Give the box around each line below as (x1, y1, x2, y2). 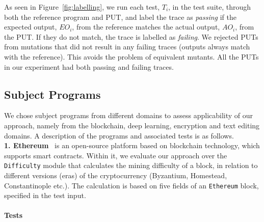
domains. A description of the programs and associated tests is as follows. (4, 130, 234, 141)
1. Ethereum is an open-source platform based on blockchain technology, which (4, 140, 260, 151)
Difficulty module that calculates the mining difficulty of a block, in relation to (4, 160, 258, 171)
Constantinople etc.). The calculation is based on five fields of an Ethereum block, (4, 180, 259, 190)
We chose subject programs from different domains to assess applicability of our (4, 110, 253, 121)
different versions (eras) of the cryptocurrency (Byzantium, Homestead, (4, 170, 227, 180)
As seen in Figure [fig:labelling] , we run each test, (4, 2, 160, 12)
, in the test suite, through (168, 2, 251, 12)
